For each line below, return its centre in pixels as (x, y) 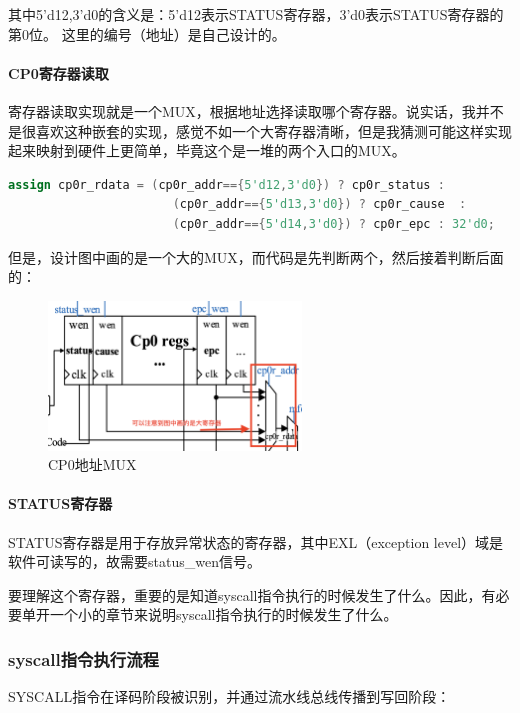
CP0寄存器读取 (58, 72)
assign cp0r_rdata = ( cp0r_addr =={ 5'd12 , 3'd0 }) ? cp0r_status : (226, 184)
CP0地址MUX (92, 464)
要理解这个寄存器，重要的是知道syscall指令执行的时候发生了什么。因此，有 (252, 594)
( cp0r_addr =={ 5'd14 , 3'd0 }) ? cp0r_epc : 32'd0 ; (333, 223)
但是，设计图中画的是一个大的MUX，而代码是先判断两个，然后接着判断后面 (256, 256)
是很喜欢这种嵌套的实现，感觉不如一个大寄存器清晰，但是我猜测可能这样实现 (260, 130)
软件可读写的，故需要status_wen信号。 (134, 561)
